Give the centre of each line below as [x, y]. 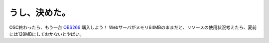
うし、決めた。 [40, 13]
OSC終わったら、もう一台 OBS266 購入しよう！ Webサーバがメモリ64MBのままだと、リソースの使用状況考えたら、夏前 [133, 27]
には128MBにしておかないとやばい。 [47, 34]
